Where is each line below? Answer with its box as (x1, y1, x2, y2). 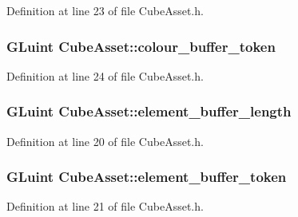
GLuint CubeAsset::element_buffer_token (6, 167, 287, 187)
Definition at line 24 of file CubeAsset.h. (6, 67, 204, 84)
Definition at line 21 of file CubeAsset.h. (6, 198, 204, 215)
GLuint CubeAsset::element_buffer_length (6, 101, 292, 121)
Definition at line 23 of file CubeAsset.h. (6, 2, 204, 18)
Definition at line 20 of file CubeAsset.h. (6, 132, 204, 149)
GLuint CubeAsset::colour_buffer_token (6, 36, 276, 56)
